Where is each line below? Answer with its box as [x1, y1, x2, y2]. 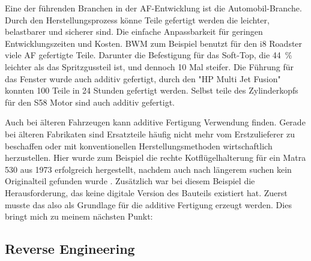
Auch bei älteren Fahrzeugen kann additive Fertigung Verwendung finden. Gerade [5, 116, 306, 128]
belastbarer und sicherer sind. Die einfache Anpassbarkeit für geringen [5, 25, 263, 38]
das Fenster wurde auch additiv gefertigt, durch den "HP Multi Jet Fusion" [5, 72, 281, 85]
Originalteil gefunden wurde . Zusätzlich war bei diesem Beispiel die [5, 175, 255, 187]
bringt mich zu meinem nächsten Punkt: [5, 210, 153, 223]
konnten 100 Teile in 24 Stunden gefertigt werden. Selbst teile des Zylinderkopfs [5, 84, 298, 97]
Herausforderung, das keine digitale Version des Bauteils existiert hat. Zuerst [5, 186, 288, 199]
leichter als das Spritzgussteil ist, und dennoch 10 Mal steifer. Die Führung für [5, 60, 294, 73]
